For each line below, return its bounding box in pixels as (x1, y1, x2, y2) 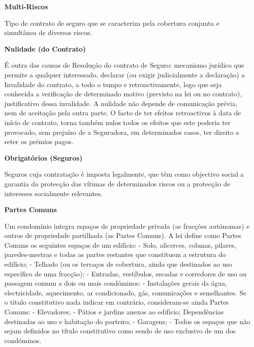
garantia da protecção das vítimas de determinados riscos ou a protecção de (4, 178, 231, 188)
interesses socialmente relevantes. (4, 188, 103, 198)
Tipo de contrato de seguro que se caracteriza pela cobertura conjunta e (4, 18, 219, 28)
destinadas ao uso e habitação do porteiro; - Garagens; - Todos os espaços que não (4, 316, 251, 326)
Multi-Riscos (4, 1, 48, 11)
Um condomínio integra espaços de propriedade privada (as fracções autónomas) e (4, 220, 250, 231)
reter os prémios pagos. (4, 136, 74, 146)
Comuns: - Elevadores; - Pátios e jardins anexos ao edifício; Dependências (4, 307, 224, 317)
